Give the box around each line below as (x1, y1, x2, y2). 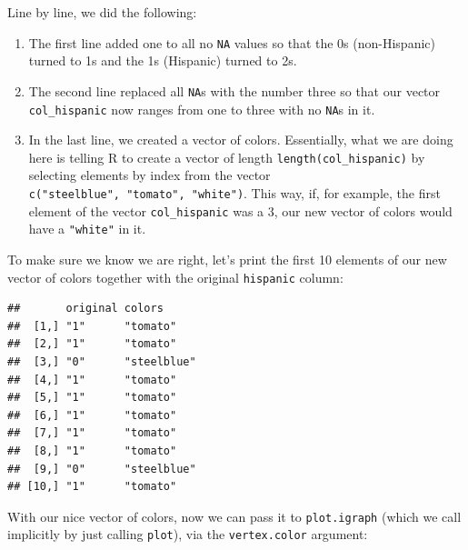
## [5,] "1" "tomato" (7, 391, 177, 405)
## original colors (7, 302, 164, 315)
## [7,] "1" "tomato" (7, 426, 177, 440)
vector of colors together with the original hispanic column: (7, 267, 344, 286)
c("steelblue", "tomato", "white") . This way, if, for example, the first (28, 184, 441, 202)
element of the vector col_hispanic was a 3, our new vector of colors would (28, 201, 453, 220)
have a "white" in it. (28, 219, 146, 238)
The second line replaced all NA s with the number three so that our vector (28, 81, 441, 100)
